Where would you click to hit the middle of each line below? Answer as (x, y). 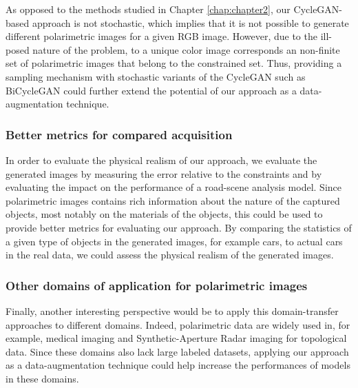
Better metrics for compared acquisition (119, 134)
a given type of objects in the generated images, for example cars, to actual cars (174, 241)
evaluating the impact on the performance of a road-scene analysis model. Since (173, 187)
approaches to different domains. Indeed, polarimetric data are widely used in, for (178, 324)
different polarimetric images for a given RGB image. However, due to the (161, 36)
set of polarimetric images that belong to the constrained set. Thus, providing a (174, 63)
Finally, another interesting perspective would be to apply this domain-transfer (172, 310)
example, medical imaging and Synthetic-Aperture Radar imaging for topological (176, 338)
